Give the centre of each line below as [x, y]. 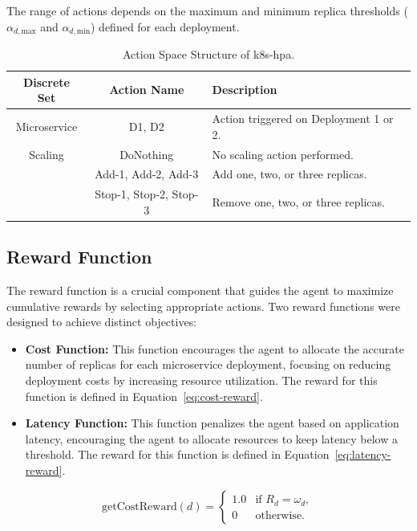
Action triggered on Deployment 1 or [303, 118]
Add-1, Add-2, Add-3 [147, 174]
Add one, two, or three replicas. [289, 174]
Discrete [46, 82]
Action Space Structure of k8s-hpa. [208, 54]
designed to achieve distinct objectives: [102, 322]
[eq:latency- [363, 454]
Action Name [147, 90]
